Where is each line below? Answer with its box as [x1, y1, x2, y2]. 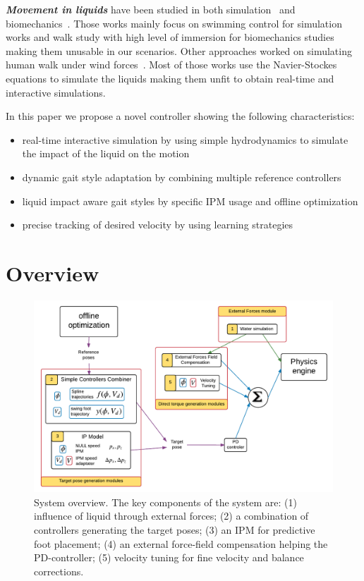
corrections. [34, 563, 84, 578]
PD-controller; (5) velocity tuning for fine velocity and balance [34, 550, 304, 565]
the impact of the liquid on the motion [22, 146, 190, 161]
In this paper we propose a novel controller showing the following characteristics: [6, 109, 355, 123]
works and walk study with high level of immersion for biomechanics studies [6, 30, 334, 44]
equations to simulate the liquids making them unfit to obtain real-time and [6, 71, 334, 85]
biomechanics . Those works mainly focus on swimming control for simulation [6, 16, 342, 30]
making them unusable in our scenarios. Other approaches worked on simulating [6, 43, 352, 58]
